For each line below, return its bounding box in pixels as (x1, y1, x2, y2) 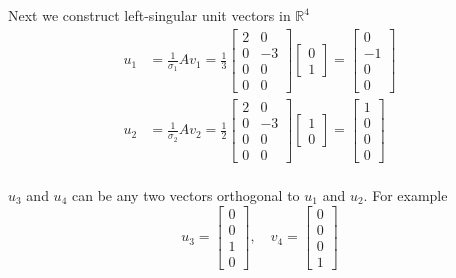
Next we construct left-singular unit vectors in (8, 5, 291, 25)
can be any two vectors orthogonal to (71, 184, 300, 205)
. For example (363, 184, 448, 205)
